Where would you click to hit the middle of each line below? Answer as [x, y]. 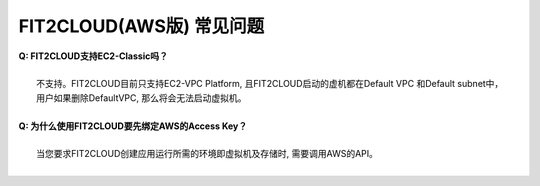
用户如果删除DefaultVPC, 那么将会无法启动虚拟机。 [141, 97]
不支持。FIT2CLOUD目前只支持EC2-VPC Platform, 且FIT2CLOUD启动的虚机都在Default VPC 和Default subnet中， [270, 84]
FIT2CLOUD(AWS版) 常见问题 [141, 26]
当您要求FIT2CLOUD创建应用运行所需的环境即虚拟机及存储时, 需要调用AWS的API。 [207, 154]
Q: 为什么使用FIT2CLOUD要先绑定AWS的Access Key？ [133, 126]
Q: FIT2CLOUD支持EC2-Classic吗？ [93, 56]
